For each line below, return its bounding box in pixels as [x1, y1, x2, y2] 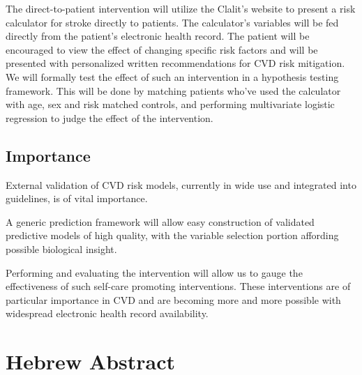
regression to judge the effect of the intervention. [6, 110, 213, 125]
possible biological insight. [6, 241, 117, 256]
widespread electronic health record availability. [6, 306, 209, 321]
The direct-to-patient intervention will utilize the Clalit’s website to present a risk [6, 1, 356, 15]
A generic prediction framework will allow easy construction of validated [6, 214, 315, 229]
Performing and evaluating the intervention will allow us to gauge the [6, 265, 303, 280]
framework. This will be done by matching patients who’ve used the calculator [6, 83, 341, 98]
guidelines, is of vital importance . [6, 191, 148, 206]
